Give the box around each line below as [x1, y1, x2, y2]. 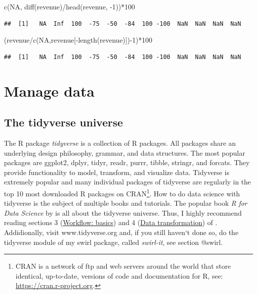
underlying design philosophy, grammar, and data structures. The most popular [4, 147, 245, 158]
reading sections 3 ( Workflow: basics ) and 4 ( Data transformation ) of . [4, 217, 217, 228]
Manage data [4, 80, 95, 101]
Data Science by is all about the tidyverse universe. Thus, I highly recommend [4, 207, 242, 218]
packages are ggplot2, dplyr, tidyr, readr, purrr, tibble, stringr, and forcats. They [4, 157, 250, 168]
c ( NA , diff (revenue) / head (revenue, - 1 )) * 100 [4, 1, 135, 11]
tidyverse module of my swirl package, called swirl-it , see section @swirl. [4, 236, 223, 247]
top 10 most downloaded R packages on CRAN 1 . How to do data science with [4, 186, 240, 198]
